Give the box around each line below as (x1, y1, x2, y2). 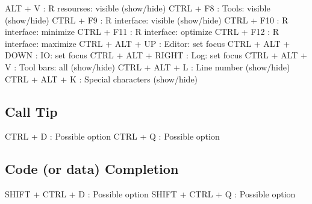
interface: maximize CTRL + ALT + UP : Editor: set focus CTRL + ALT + (5, 37, 290, 49)
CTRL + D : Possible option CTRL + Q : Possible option (5, 130, 220, 143)
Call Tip (5, 102, 58, 120)
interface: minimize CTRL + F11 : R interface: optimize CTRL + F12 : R (5, 25, 279, 38)
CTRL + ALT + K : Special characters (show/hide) (5, 72, 198, 85)
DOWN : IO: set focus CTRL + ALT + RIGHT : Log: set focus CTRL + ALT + (5, 49, 307, 61)
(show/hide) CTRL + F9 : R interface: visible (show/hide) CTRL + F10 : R (5, 13, 289, 26)
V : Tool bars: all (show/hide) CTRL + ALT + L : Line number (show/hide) (5, 60, 290, 73)
